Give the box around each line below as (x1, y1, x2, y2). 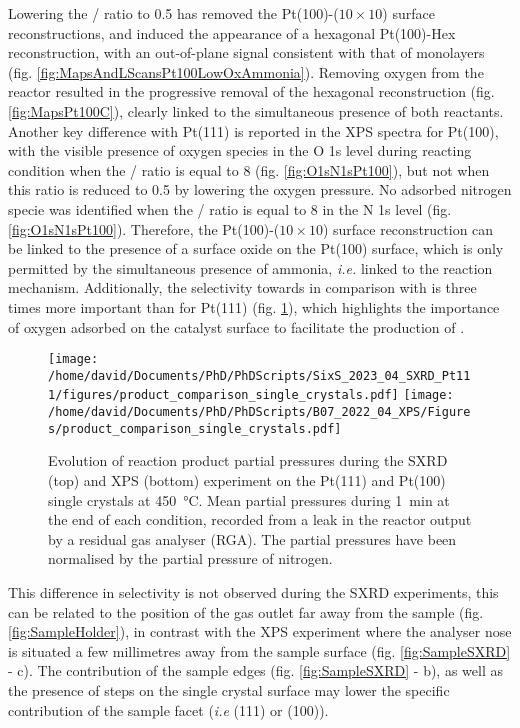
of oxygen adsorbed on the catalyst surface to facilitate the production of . (8, 316, 465, 337)
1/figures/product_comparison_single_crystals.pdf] (48, 388, 399, 403)
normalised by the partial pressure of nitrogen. (48, 548, 333, 569)
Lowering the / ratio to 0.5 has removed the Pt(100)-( (8, 3, 339, 23)
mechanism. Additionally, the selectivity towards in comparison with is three (8, 277, 477, 298)
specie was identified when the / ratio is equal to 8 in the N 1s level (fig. (8, 198, 452, 219)
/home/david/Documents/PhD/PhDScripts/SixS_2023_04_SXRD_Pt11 (48, 368, 471, 383)
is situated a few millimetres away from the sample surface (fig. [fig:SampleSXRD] (8, 640, 511, 661)
